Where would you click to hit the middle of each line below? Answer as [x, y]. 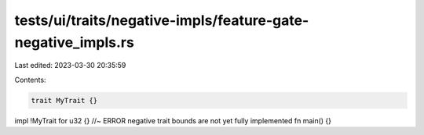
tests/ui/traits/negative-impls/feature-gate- [162, 20]
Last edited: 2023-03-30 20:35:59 [70, 66]
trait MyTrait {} [64, 100]
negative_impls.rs [75, 42]
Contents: [30, 80]
